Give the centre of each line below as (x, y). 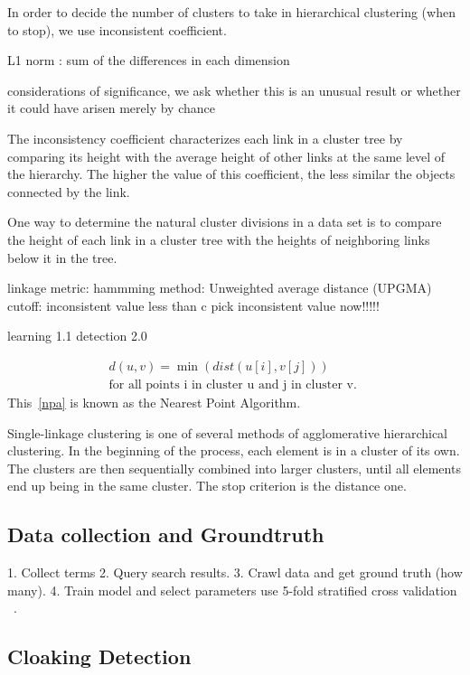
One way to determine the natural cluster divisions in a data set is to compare (225, 222)
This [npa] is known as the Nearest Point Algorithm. (154, 402)
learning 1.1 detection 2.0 (77, 336)
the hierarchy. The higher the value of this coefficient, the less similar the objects (231, 174)
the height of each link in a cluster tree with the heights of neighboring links (219, 239)
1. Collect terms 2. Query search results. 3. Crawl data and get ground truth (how (235, 572)
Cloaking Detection (99, 656)
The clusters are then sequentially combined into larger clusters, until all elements (234, 468)
